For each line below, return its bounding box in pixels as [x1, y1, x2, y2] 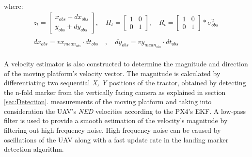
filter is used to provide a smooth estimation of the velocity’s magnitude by [4, 115, 228, 126]
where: [4, 1, 23, 11]
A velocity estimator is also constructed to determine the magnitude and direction [4, 58, 248, 68]
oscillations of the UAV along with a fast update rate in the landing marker [4, 134, 229, 144]
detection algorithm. [4, 144, 64, 154]
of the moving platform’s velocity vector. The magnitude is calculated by [4, 68, 220, 78]
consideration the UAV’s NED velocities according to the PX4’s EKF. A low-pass [4, 106, 246, 116]
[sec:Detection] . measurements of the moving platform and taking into [4, 96, 212, 107]
